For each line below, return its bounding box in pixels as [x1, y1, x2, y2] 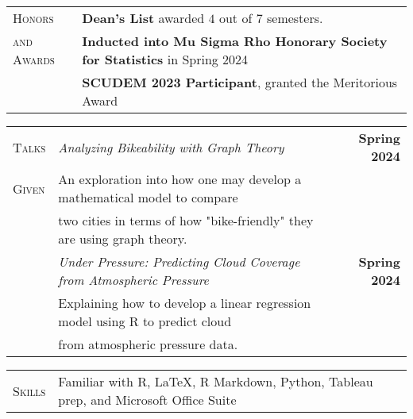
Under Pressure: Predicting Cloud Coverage [58, 252, 300, 271]
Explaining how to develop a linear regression [58, 294, 311, 312]
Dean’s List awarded [82, 9, 205, 27]
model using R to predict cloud [58, 312, 232, 330]
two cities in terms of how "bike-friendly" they [58, 211, 314, 229]
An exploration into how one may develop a [58, 170, 302, 188]
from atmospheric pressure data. [58, 335, 238, 353]
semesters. [266, 9, 323, 27]
